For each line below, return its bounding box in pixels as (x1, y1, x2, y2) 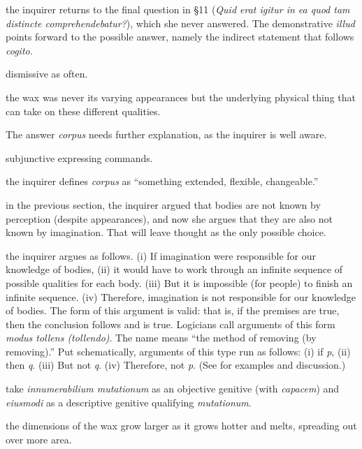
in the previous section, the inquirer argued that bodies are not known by (6, 197, 321, 212)
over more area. (6, 432, 72, 446)
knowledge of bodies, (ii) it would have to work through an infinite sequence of (6, 262, 343, 277)
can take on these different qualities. (6, 103, 161, 118)
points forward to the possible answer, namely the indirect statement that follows (6, 29, 354, 44)
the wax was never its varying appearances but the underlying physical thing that (6, 89, 356, 104)
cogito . (6, 43, 33, 57)
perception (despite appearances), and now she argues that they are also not (6, 211, 333, 226)
